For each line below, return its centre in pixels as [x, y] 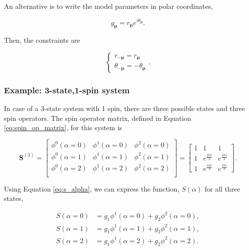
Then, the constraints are [42, 40]
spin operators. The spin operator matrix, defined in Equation [98, 118]
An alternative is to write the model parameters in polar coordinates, [109, 6]
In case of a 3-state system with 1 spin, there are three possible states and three [124, 108]
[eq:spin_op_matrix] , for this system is [63, 127]
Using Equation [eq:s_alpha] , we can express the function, [92, 188]
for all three [222, 188]
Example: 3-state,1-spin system [67, 90]
